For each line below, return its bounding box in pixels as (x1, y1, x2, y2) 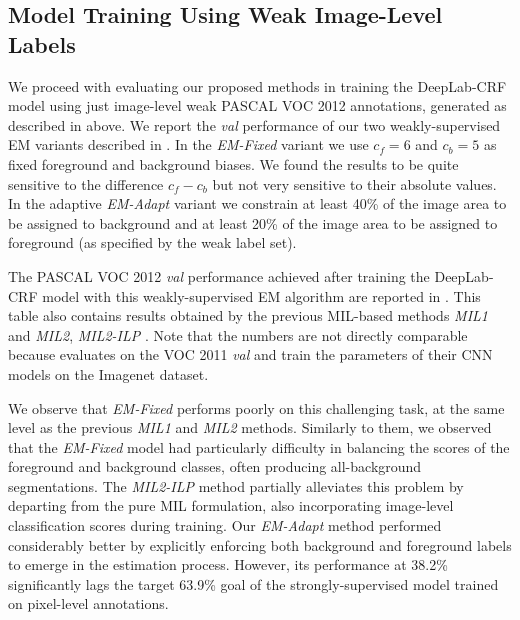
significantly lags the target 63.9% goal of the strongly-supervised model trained (8, 573, 499, 594)
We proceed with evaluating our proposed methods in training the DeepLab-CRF (8, 75, 507, 96)
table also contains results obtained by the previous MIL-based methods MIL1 (8, 305, 488, 326)
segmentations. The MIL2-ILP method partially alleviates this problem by (8, 475, 464, 496)
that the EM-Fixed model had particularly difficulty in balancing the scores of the (8, 436, 510, 457)
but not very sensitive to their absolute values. (212, 173, 497, 194)
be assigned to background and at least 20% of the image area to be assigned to (8, 212, 498, 233)
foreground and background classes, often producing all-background (8, 456, 422, 477)
